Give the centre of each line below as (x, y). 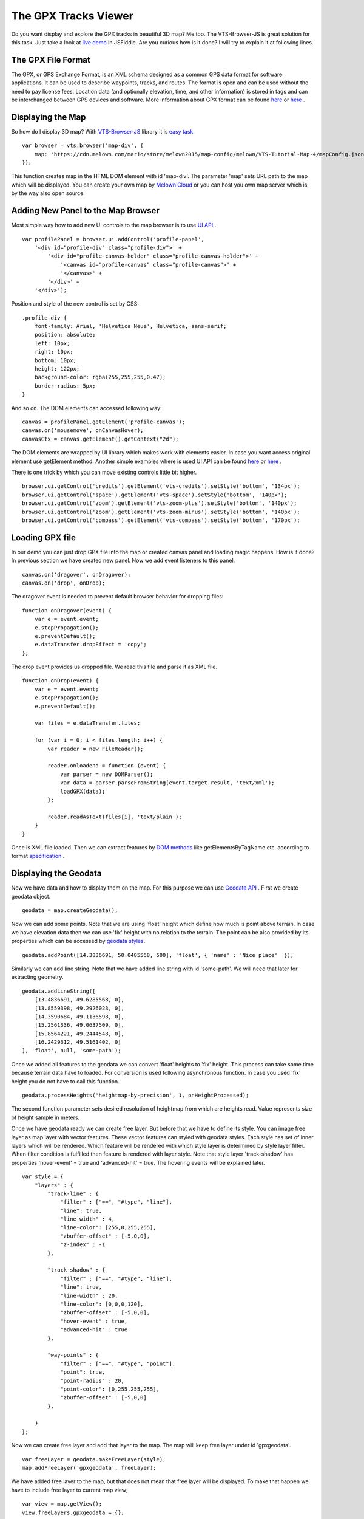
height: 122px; (57, 369)
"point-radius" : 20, (92, 1380)
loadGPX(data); (83, 791)
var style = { (43, 1177)
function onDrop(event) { (61, 681)
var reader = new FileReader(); (96, 749)
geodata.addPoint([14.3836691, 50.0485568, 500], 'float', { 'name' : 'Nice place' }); (158, 955)
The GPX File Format (51, 60)
